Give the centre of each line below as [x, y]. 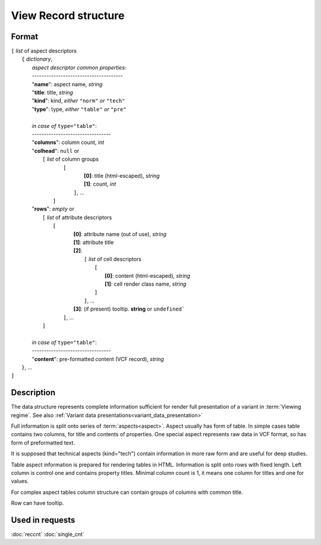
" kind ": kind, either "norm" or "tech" [78, 101]
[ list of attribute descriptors [77, 217]
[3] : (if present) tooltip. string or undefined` [129, 309]
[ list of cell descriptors [113, 259]
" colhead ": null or [56, 151]
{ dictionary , [37, 59]
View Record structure [68, 15]
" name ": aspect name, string [67, 84]
